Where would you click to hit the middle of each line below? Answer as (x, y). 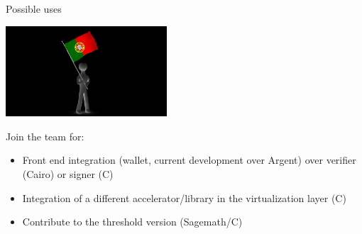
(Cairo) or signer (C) (68, 173)
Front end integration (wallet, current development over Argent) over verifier (189, 160)
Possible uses (34, 9)
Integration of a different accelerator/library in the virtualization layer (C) (184, 197)
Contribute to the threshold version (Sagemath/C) (132, 222)
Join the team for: (45, 136)
